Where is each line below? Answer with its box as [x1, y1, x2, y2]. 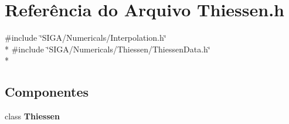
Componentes [5, 83, 89, 101]
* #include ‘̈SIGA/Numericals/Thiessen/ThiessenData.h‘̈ [5, 42, 210, 55]
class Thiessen [5, 110, 60, 122]
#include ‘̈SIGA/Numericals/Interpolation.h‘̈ [5, 31, 166, 44]
